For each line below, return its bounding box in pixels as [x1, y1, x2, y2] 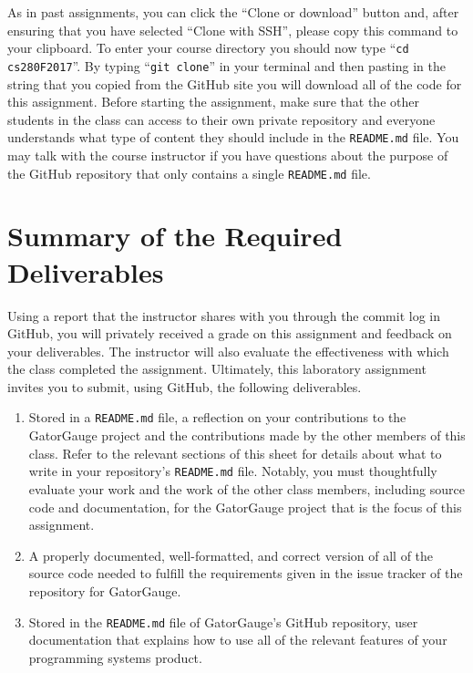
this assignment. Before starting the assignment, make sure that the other [7, 92, 419, 111]
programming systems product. [28, 647, 202, 667]
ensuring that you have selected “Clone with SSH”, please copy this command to [7, 20, 458, 39]
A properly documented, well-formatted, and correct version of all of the [28, 545, 434, 564]
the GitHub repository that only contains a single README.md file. [7, 163, 371, 182]
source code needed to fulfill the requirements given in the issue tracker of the [28, 564, 463, 583]
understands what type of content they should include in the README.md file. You [7, 128, 459, 147]
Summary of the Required [7, 217, 343, 254]
